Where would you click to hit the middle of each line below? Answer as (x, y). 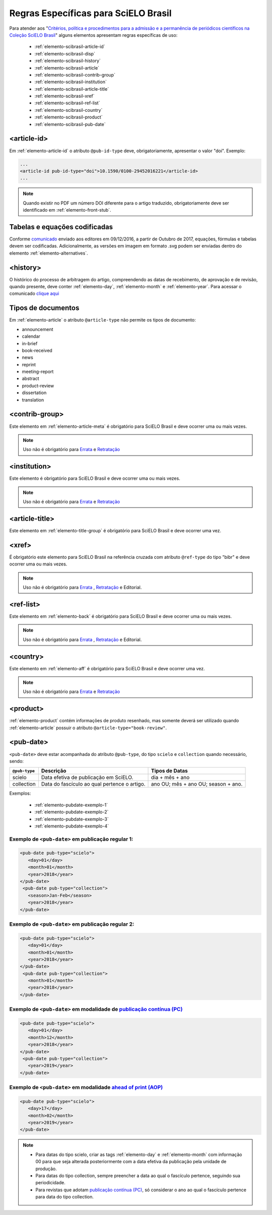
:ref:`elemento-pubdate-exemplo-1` (71, 805)
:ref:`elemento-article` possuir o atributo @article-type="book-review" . (88, 728)
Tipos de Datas (170, 771)
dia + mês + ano (171, 778)
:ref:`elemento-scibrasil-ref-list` (67, 103)
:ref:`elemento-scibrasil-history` (67, 61)
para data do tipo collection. (65, 1197)
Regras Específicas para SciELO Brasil (90, 13)
